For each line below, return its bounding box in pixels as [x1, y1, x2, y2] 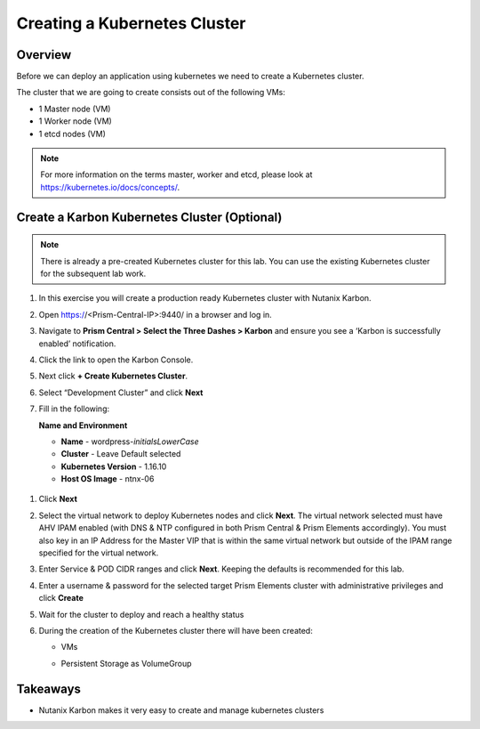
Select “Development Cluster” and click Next [38, 387, 204, 398]
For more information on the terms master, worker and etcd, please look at [40, 169, 313, 180]
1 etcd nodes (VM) [38, 128, 106, 139]
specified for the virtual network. [38, 547, 159, 558]
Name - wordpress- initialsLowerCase [60, 436, 199, 447]
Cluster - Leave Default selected [60, 449, 181, 459]
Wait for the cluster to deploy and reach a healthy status [38, 609, 244, 620]
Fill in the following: [38, 403, 110, 414]
